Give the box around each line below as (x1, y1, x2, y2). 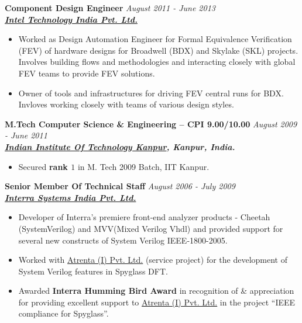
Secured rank (18, 160, 68, 172)
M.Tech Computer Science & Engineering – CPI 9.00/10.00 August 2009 (5, 117, 297, 130)
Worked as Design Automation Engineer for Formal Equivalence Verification (18, 33, 292, 45)
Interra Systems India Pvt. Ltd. (5, 191, 136, 203)
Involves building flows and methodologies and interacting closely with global (18, 55, 296, 68)
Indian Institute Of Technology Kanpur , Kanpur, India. (5, 140, 235, 152)
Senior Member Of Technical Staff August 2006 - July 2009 (5, 180, 235, 192)
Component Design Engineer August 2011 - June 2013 (5, 2, 215, 13)
